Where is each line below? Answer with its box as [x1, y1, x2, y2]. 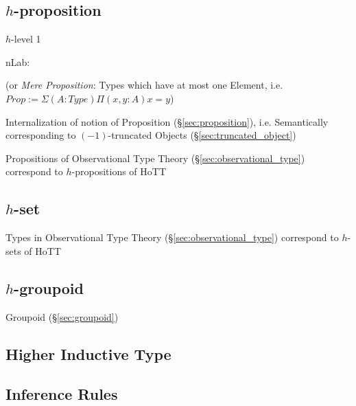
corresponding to [5, 128, 76, 142]
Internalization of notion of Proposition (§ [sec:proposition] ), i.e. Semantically [5, 114, 329, 128]
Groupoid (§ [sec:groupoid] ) [5, 309, 119, 324]
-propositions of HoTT [71, 164, 167, 179]
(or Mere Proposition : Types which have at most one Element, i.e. [5, 78, 283, 92]
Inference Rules [5, 383, 118, 405]
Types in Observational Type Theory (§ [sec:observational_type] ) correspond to [5, 230, 339, 245]
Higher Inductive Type [5, 343, 171, 364]
